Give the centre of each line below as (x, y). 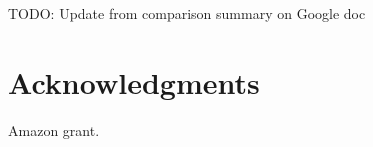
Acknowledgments (134, 81)
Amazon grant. (54, 129)
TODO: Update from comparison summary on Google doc (187, 13)
